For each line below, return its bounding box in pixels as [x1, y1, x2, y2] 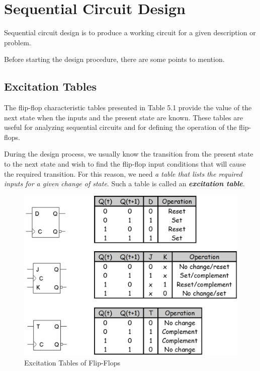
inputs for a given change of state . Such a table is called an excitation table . [4, 178, 245, 189]
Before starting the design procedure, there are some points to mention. [4, 54, 225, 64]
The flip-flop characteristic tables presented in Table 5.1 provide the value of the [4, 102, 252, 113]
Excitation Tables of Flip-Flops [24, 357, 120, 367]
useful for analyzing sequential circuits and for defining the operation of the [4, 122, 237, 132]
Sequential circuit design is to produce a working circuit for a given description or [4, 27, 256, 38]
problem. [4, 37, 31, 47]
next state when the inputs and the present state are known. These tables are [4, 112, 243, 122]
